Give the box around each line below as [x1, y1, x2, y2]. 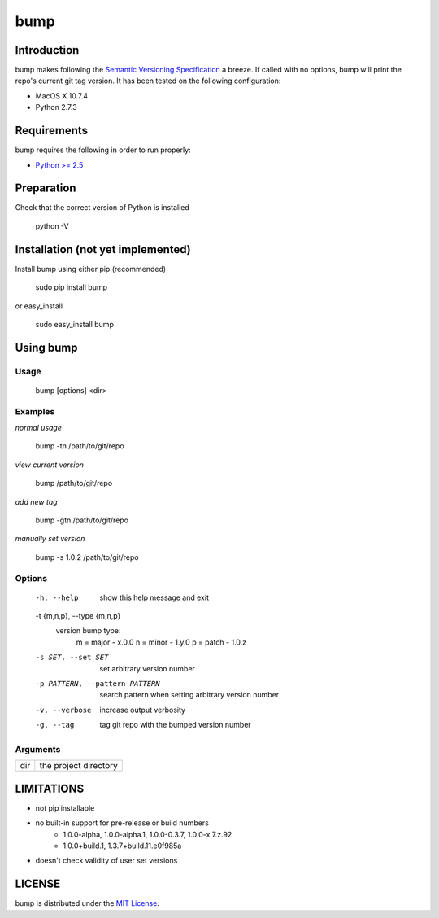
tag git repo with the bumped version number [99, 720, 251, 730]
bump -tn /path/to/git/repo [35, 441, 125, 451]
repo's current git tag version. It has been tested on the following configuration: [15, 76, 281, 85]
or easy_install [15, 301, 63, 311]
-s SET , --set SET [35, 653, 109, 662]
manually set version [15, 534, 85, 544]
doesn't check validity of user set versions [35, 855, 178, 866]
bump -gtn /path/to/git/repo [35, 515, 129, 525]
